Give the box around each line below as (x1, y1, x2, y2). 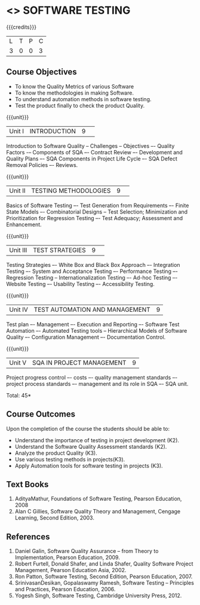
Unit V (9, 358, 27, 367)
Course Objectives (6, 67, 78, 77)
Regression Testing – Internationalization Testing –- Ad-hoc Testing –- (6, 273, 178, 281)
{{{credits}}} (6, 23, 37, 31)
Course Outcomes (6, 409, 76, 419)
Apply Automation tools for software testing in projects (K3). (14, 462, 163, 469)
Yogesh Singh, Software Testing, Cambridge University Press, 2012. (14, 592, 182, 599)
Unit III (9, 246, 27, 254)
